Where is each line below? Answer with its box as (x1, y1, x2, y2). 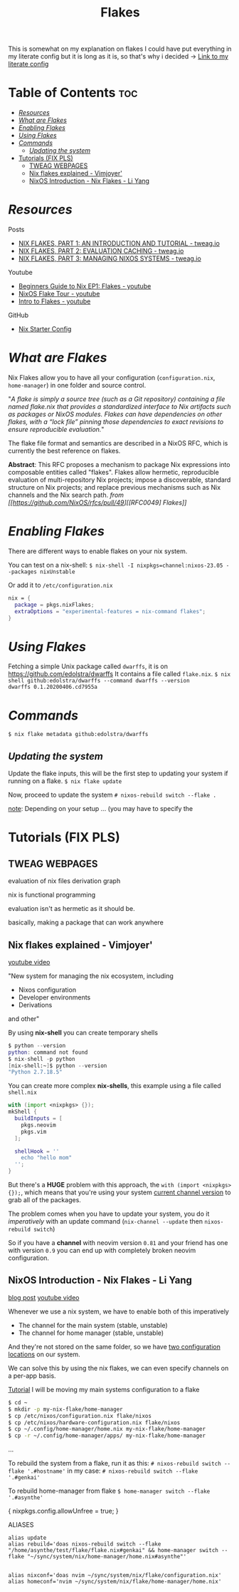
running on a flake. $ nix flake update (8, 777, 122, 785)
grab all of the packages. (8, 1196, 81, 1204)
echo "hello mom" (21, 1154, 73, 1162)
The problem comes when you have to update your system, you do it (8, 1209, 210, 1218)
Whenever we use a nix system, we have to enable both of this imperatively (8, 1307, 230, 1316)
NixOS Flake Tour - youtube (18, 290, 100, 298)
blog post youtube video (8, 1293, 80, 1301)
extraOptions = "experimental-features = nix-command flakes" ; (14, 608, 206, 615)
